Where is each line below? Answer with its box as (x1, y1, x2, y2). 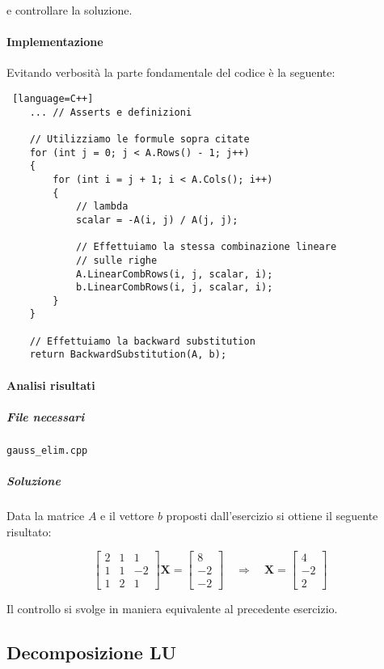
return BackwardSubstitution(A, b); (29, 349, 227, 361)
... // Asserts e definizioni (29, 106, 192, 118)
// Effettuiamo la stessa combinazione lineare (75, 241, 337, 253)
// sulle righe (75, 254, 158, 266)
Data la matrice (6, 507, 85, 524)
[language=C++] (12, 92, 94, 104)
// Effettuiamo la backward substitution (29, 335, 255, 347)
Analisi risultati (6, 376, 95, 393)
